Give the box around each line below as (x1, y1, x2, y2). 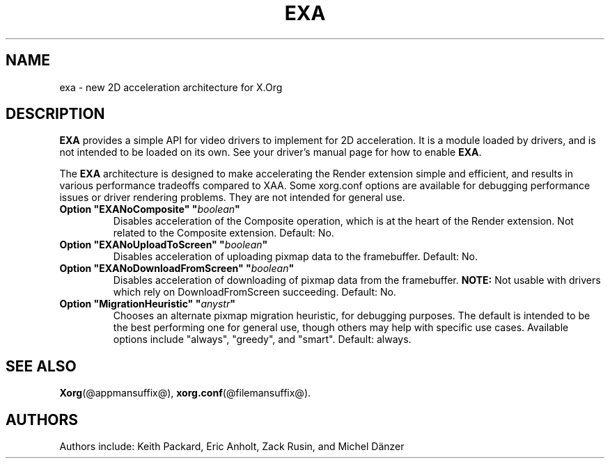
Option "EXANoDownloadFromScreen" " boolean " (59, 262, 295, 275)
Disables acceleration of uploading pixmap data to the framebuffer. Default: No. (113, 250, 478, 263)
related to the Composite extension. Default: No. (113, 227, 334, 239)
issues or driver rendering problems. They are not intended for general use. (59, 191, 405, 204)
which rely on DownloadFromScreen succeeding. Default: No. (113, 286, 396, 298)
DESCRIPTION (6, 105, 105, 123)
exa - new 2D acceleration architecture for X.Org (59, 81, 283, 93)
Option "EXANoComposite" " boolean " (59, 203, 240, 216)
